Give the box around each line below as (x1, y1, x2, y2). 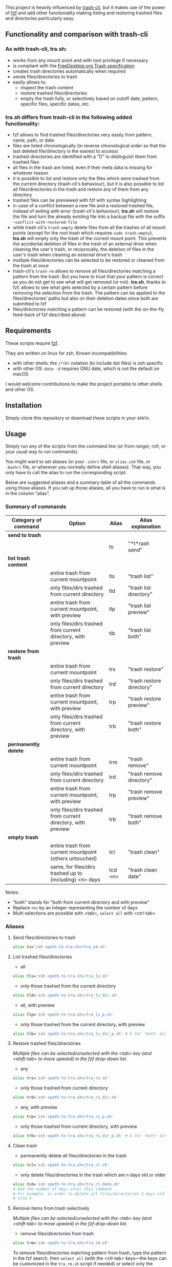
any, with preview (20, 1104, 58, 1110)
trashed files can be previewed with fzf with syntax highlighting (12, 197, 147, 203)
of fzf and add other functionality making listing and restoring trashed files (5, 10, 162, 16)
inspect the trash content (20, 84, 74, 90)
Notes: (5, 889, 19, 895)
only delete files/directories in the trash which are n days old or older (20, 1172, 166, 1178)
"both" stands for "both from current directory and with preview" (12, 899, 150, 905)
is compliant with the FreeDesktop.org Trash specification (12, 63, 135, 69)
